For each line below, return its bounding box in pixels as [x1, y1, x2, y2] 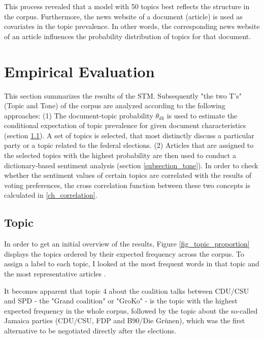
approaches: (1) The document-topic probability [4, 110, 153, 120]
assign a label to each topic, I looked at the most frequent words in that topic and [4, 258, 259, 269]
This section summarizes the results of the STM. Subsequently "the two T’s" [4, 90, 242, 101]
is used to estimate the [167, 110, 238, 120]
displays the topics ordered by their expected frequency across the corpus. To [4, 248, 244, 259]
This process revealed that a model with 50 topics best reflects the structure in [4, 1, 250, 11]
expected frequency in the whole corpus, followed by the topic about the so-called [4, 305, 258, 316]
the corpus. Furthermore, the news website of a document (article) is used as [4, 11, 243, 21]
